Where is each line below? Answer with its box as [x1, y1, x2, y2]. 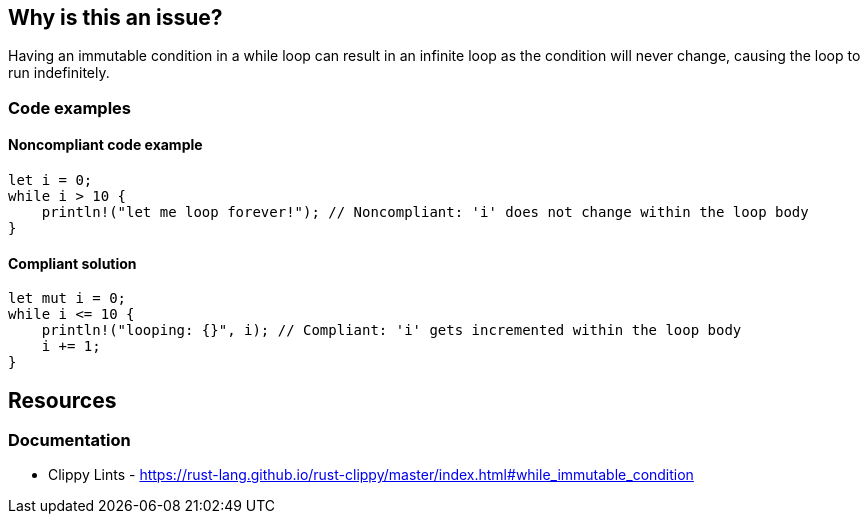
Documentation [8, 430, 131, 451]
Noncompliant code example [8, 136, 203, 154]
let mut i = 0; [8, 290, 127, 307]
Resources [8, 387, 117, 413]
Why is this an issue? [8, 5, 223, 30]
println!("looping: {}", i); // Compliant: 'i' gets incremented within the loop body [41, 322, 742, 339]
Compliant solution [8, 254, 137, 272]
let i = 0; [8, 172, 93, 189]
